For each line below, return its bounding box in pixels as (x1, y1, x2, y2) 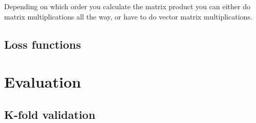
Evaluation (4, 71, 81, 92)
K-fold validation (4, 106, 95, 122)
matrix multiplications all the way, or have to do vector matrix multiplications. (4, 11, 252, 22)
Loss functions (4, 36, 81, 52)
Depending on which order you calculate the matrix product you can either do (4, 1, 250, 11)
